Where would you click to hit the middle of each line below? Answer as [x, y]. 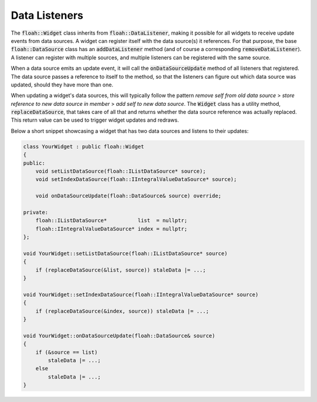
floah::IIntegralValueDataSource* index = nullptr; [112, 229]
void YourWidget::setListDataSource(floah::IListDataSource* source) [125, 253]
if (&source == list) [67, 352]
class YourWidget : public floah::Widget [84, 146]
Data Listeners [47, 15]
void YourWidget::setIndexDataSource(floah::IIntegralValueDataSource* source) [141, 294]
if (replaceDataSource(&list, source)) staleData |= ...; [121, 270]
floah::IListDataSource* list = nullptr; [112, 221]
